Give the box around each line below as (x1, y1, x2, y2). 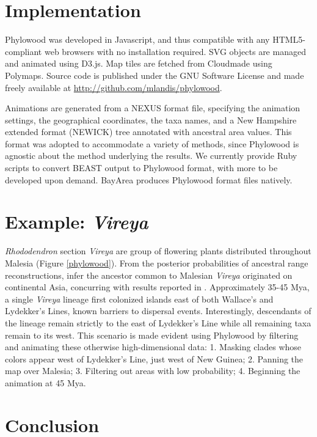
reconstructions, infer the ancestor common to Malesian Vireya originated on (5, 268, 293, 281)
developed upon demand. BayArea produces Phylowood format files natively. (5, 173, 293, 186)
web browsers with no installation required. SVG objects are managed (44, 45, 306, 57)
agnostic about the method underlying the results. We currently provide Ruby (5, 149, 297, 162)
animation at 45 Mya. (5, 376, 86, 389)
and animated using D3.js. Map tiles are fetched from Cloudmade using (5, 57, 272, 70)
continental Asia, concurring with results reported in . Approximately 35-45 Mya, (5, 281, 310, 293)
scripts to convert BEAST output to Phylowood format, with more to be (5, 161, 278, 174)
